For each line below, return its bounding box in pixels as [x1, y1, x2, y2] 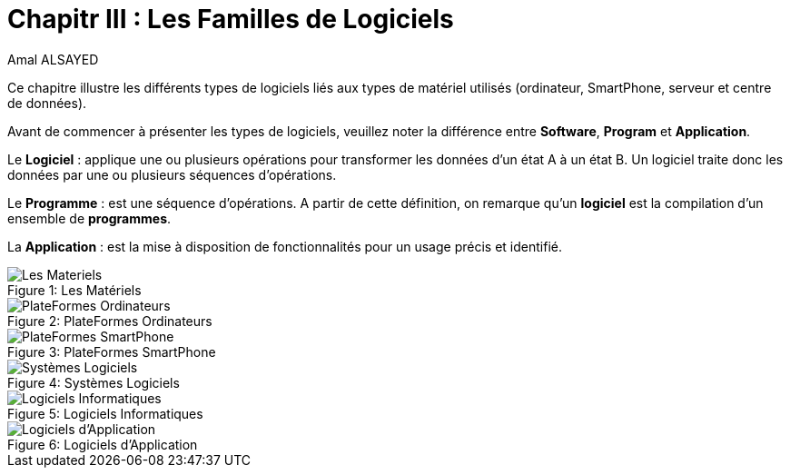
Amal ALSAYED [7, 51, 99, 67]
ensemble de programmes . [7, 210, 172, 226]
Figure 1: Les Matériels [7, 282, 142, 298]
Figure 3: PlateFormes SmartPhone [7, 343, 216, 360]
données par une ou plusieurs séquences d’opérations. [7, 166, 337, 183]
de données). [7, 94, 87, 111]
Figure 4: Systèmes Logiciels [7, 374, 180, 391]
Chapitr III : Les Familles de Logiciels [7, 4, 454, 35]
